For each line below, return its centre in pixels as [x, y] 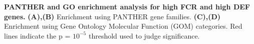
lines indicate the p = [37, 35]
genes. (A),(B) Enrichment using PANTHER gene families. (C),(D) [112, 16]
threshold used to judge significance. [144, 35]
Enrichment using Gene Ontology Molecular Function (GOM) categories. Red [123, 26]
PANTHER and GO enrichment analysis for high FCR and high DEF [127, 6]
